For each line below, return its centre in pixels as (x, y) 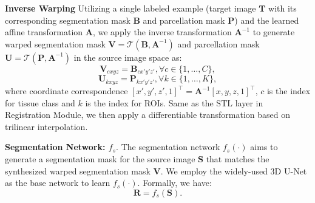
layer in (249, 102)
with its (283, 8)
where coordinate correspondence (66, 91)
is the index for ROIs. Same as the (149, 102)
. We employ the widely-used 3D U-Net (234, 170)
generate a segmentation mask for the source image (100, 159)
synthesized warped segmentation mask (78, 170)
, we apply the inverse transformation (162, 32)
